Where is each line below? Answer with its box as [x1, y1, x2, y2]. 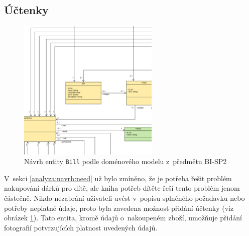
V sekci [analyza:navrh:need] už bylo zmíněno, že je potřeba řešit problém [4, 173, 232, 183]
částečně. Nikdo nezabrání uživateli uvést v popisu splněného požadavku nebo [4, 193, 245, 203]
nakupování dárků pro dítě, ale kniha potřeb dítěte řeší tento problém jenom [4, 183, 240, 193]
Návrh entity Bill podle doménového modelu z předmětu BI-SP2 [24, 156, 227, 167]
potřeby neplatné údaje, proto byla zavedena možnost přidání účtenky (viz [4, 202, 234, 213]
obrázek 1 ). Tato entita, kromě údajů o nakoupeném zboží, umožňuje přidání [4, 212, 242, 223]
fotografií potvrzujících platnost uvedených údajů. [4, 222, 158, 232]
